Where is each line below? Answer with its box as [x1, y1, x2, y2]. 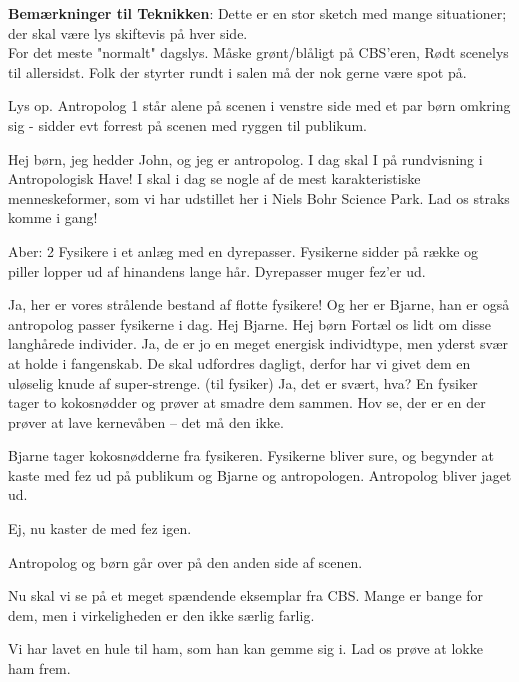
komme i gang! [8, 207, 98, 228]
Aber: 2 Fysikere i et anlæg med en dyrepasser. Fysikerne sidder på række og [8, 240, 479, 261]
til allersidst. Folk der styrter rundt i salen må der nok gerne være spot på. [8, 61, 467, 82]
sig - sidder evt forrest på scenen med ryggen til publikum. [8, 114, 368, 135]
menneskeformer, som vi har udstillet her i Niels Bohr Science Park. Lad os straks [8, 187, 510, 208]
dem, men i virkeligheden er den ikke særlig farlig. [8, 604, 315, 625]
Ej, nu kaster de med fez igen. [8, 518, 192, 539]
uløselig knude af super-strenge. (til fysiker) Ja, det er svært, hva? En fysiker [8, 372, 478, 393]
